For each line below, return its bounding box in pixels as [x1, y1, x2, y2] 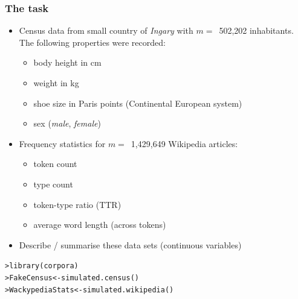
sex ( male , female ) [33, 117, 101, 130]
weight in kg [33, 77, 79, 89]
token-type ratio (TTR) [33, 198, 121, 210]
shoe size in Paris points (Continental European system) [33, 96, 242, 109]
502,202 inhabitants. [219, 24, 294, 37]
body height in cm [33, 56, 102, 69]
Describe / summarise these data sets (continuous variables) [19, 238, 242, 251]
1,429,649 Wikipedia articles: [131, 137, 238, 149]
